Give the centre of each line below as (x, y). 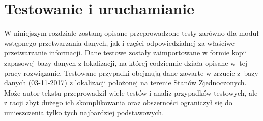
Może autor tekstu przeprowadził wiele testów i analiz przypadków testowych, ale (131, 92)
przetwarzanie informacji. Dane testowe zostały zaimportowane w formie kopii (126, 53)
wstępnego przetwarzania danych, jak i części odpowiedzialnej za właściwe (119, 42)
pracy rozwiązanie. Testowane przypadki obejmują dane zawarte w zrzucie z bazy (131, 72)
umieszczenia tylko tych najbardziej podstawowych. (84, 112)
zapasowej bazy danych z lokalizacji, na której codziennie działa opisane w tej (126, 62)
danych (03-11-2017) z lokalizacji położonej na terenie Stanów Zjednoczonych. (125, 83)
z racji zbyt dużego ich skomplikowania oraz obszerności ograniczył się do (118, 102)
